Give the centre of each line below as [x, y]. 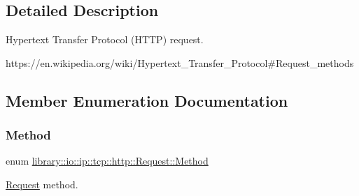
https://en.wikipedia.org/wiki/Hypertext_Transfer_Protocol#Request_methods [180, 62]
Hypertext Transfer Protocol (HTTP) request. [105, 39]
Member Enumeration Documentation [147, 100]
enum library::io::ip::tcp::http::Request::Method [107, 161]
